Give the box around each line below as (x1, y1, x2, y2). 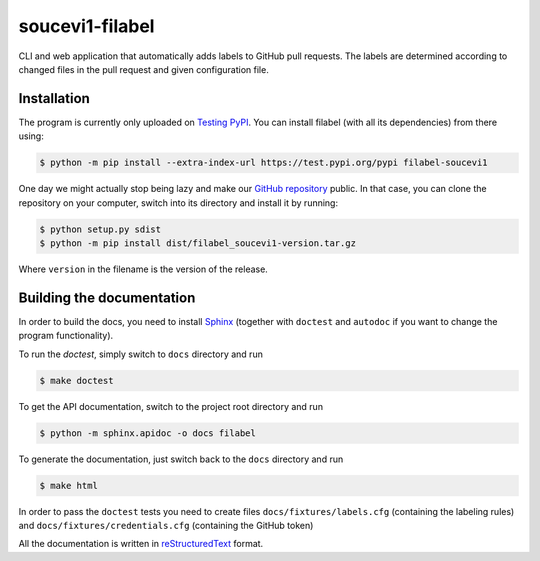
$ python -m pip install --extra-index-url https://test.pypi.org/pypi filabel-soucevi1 (39, 157, 489, 169)
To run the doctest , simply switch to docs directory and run (18, 348, 264, 360)
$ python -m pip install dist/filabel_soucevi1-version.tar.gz (39, 237, 357, 249)
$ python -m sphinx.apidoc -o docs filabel (39, 427, 257, 439)
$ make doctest (39, 375, 114, 386)
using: (18, 130, 44, 142)
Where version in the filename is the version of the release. (18, 263, 269, 275)
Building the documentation (18, 289, 196, 306)
